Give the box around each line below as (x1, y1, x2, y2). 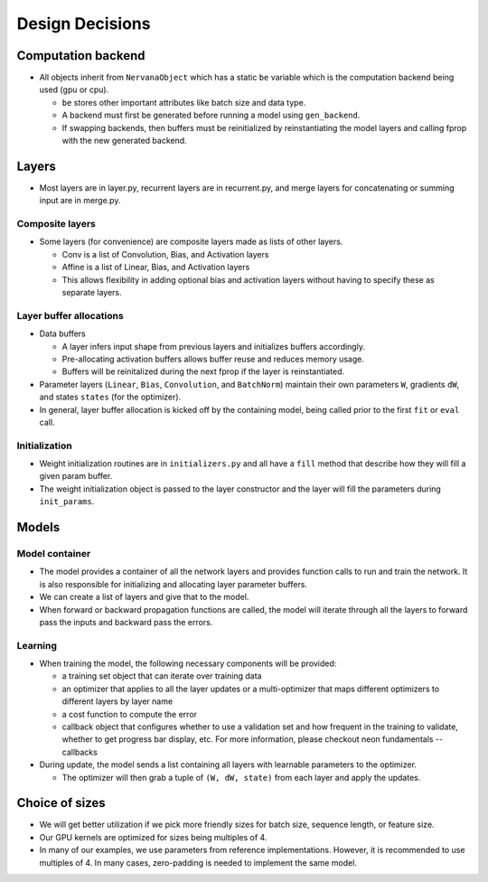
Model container (16, 547, 91, 559)
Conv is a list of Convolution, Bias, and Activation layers (61, 249, 269, 259)
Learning (16, 639, 58, 652)
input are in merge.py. (39, 195, 121, 206)
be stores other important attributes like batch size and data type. (61, 97, 306, 108)
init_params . (39, 496, 95, 507)
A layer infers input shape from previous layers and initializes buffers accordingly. (61, 341, 366, 352)
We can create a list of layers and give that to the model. (39, 592, 249, 603)
